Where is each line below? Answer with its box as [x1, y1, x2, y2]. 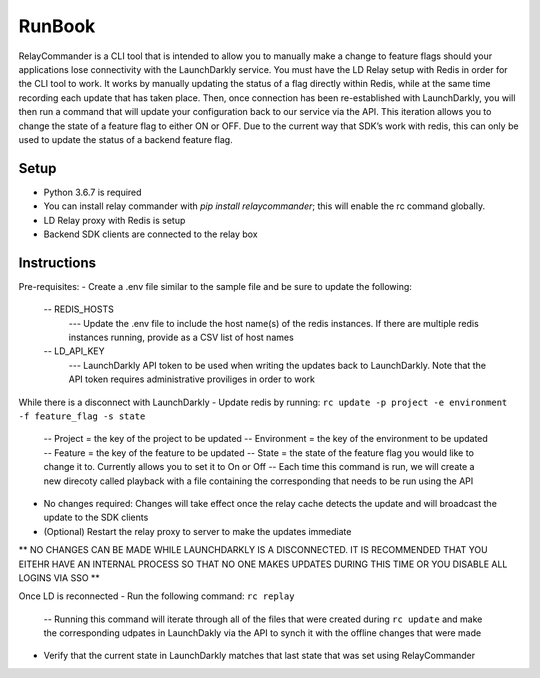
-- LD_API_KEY [43, 345, 105, 357]
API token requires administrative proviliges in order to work [68, 373, 315, 385]
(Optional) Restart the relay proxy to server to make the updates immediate [43, 525, 352, 537]
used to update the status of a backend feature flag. [18, 133, 234, 145]
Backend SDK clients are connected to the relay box [43, 228, 259, 240]
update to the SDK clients [43, 511, 149, 524]
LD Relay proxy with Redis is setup [43, 214, 186, 226]
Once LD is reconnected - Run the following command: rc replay [18, 590, 295, 602]
